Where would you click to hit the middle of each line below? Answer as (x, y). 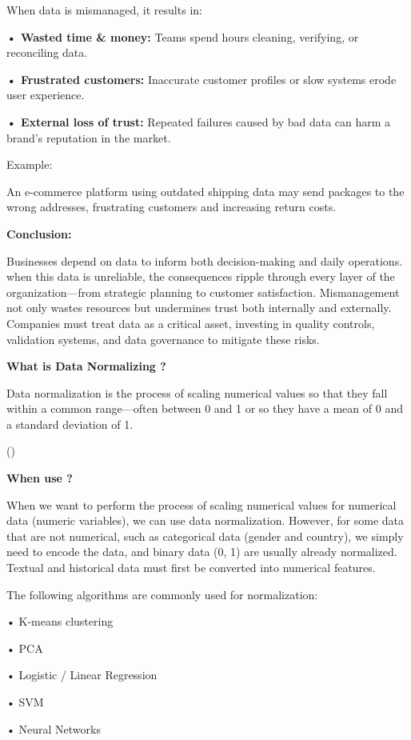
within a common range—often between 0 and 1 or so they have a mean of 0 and (205, 408)
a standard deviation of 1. (70, 424)
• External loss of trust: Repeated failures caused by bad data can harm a (199, 121)
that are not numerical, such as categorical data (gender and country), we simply (205, 536)
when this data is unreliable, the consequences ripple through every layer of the (201, 276)
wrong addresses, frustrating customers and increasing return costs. (172, 207)
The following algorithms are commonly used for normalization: (162, 594)
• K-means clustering (60, 621)
